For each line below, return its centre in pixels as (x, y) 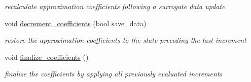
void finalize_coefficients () (47, 57)
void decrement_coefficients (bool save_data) (76, 23)
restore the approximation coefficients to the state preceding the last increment (126, 40)
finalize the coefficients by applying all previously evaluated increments (114, 74)
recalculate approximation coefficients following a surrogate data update (115, 6)
